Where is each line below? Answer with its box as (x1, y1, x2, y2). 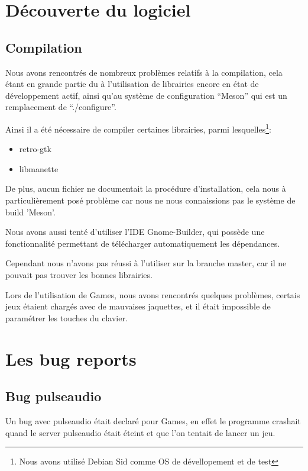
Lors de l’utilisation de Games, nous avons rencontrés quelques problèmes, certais (5, 288, 300, 301)
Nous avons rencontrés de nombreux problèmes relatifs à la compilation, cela (5, 66, 283, 78)
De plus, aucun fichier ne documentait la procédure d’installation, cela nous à (5, 182, 286, 195)
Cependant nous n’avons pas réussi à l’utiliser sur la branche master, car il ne (5, 257, 287, 269)
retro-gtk (19, 143, 51, 155)
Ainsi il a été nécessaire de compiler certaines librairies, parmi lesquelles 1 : (5, 121, 271, 135)
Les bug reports (5, 346, 137, 370)
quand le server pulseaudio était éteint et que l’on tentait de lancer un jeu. (5, 426, 275, 438)
